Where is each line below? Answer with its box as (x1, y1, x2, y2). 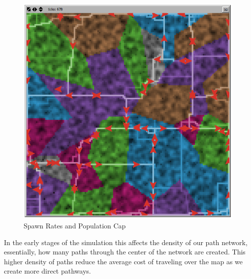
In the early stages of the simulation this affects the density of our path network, (4, 237, 248, 247)
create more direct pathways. (4, 266, 91, 276)
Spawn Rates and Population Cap (24, 221, 126, 231)
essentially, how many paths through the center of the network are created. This (4, 247, 246, 257)
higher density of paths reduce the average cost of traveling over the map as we (4, 256, 243, 266)
